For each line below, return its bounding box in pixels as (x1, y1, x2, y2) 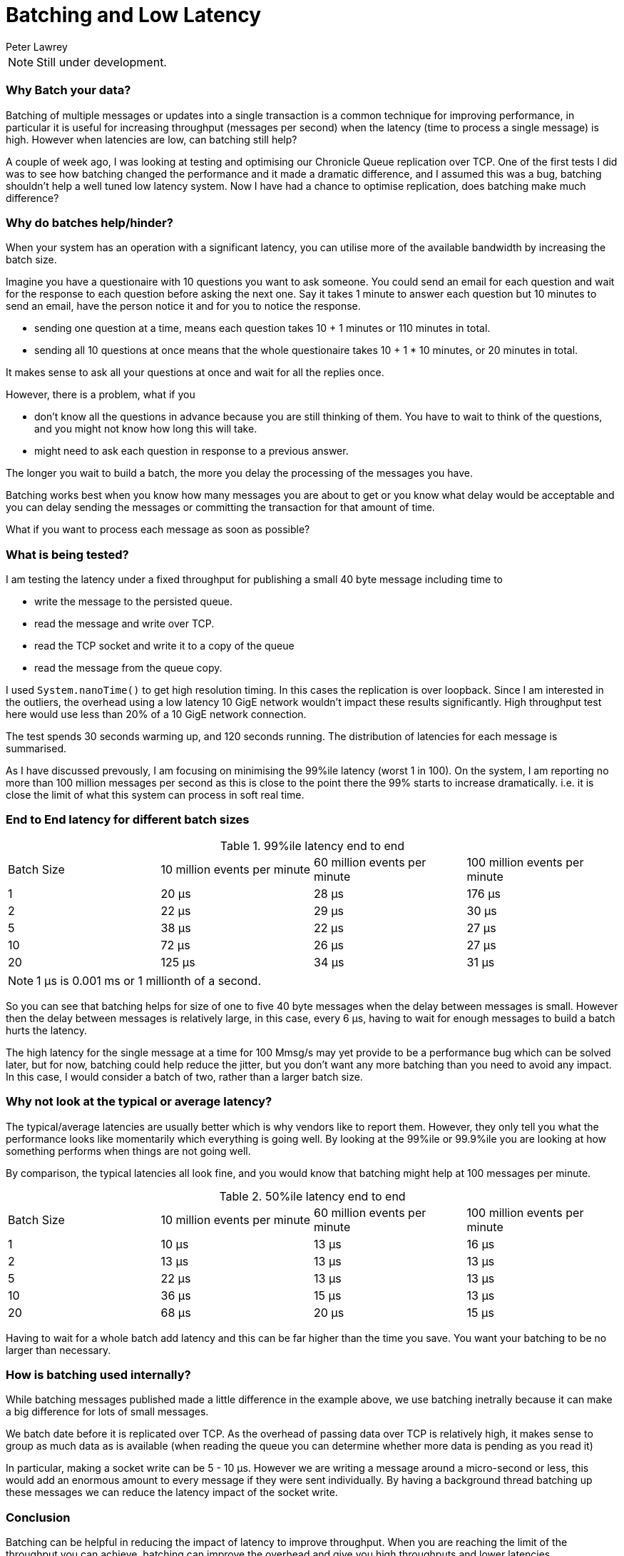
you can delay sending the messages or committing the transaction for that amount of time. (6, 501, 435, 514)
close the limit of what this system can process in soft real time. (6, 789, 305, 801)
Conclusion (6, 1510, 71, 1525)
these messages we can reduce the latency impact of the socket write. (6, 1486, 338, 1499)
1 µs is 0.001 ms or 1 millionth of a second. (36, 973, 262, 988)
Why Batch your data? (6, 83, 131, 98)
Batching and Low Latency (6, 3, 262, 27)
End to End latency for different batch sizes (6, 812, 250, 827)
